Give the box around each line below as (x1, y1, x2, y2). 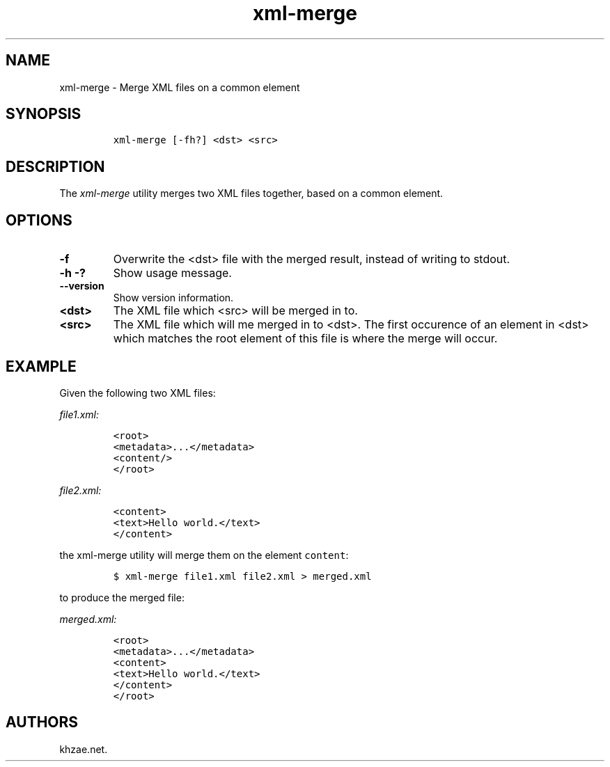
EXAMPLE (6, 357, 77, 375)
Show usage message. (113, 266, 232, 280)
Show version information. (113, 292, 234, 304)
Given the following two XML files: (59, 386, 216, 399)
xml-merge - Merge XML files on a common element (59, 81, 300, 93)
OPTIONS (6, 211, 72, 229)
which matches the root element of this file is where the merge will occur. (113, 331, 498, 346)
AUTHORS (6, 713, 79, 732)
